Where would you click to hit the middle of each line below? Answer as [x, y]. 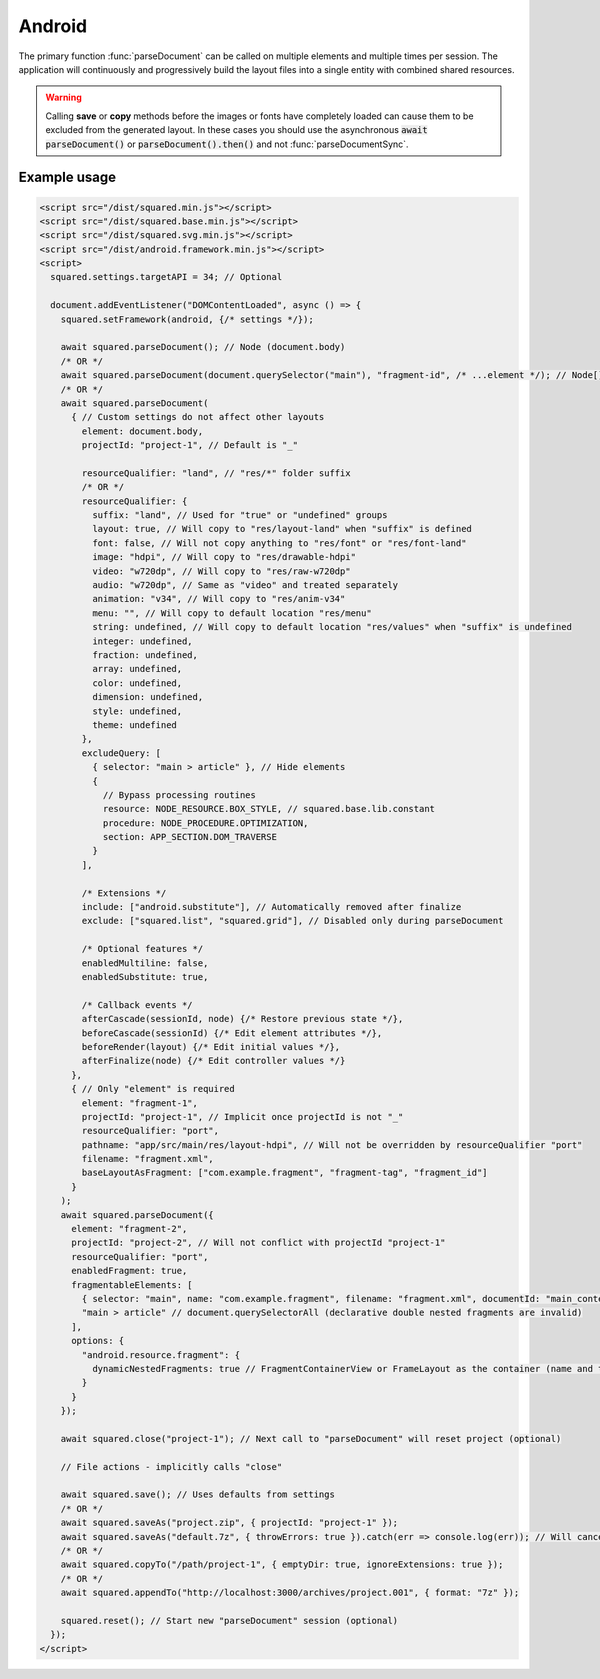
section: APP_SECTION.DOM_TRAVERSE [189, 837]
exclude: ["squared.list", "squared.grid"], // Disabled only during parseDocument [292, 921]
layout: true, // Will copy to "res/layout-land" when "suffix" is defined [281, 529]
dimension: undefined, [147, 697]
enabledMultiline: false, [145, 963]
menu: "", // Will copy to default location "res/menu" [231, 613]
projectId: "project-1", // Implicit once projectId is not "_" [242, 1116]
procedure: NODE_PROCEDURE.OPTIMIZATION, [205, 823]
